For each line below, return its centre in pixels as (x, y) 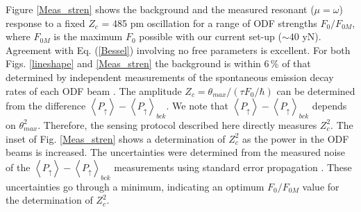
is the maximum (88, 36)
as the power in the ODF (296, 138)
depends (329, 106)
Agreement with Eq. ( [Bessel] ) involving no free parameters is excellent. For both (178, 50)
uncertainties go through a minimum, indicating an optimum (135, 186)
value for (321, 186)
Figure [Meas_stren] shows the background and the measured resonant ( (160, 9)
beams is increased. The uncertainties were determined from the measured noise (176, 152)
